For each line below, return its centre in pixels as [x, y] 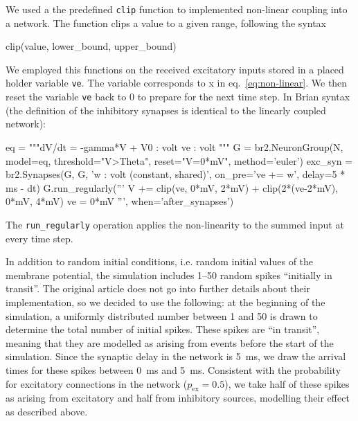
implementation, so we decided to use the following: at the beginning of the [165, 302]
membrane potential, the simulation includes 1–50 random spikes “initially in [169, 275]
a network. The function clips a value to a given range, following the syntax [166, 23]
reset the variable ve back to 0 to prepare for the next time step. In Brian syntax [178, 97]
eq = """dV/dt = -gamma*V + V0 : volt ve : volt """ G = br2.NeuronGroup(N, [174, 146]
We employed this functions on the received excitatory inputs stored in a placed [175, 69]
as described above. [47, 411]
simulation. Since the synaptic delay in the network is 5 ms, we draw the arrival [176, 356]
